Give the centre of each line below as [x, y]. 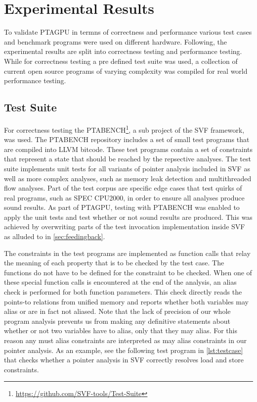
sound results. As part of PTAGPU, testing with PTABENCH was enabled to [122, 207]
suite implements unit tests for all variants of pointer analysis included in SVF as [127, 168]
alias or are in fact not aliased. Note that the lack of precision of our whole [117, 311]
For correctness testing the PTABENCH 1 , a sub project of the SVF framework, [124, 129]
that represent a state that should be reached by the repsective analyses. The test [128, 159]
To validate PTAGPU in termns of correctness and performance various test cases [128, 32]
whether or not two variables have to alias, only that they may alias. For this [121, 330]
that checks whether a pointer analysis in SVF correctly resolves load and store [124, 360]
